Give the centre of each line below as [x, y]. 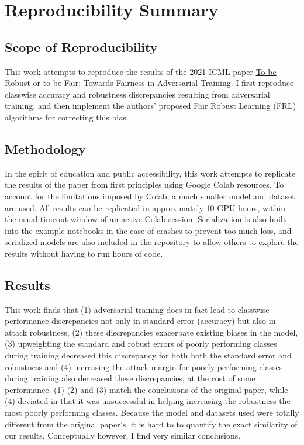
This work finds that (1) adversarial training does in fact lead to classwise [137, 309]
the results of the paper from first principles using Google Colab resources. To [144, 184]
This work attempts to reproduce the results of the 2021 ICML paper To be [141, 71]
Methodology [45, 148]
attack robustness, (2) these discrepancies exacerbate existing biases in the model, [151, 332]
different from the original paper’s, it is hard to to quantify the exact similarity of [151, 424]
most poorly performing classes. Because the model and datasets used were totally [152, 413]
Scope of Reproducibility [81, 46]
